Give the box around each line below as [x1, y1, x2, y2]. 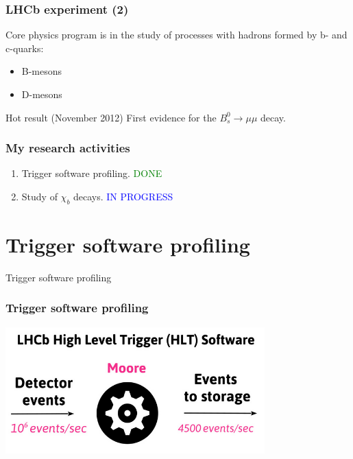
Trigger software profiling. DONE [21, 166, 162, 180]
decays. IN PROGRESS [73, 189, 173, 203]
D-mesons [21, 87, 62, 101]
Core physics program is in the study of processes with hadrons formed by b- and [5, 27, 348, 42]
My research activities [5, 139, 130, 156]
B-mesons [21, 64, 62, 78]
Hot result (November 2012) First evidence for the [5, 110, 217, 124]
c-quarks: [5, 40, 44, 55]
